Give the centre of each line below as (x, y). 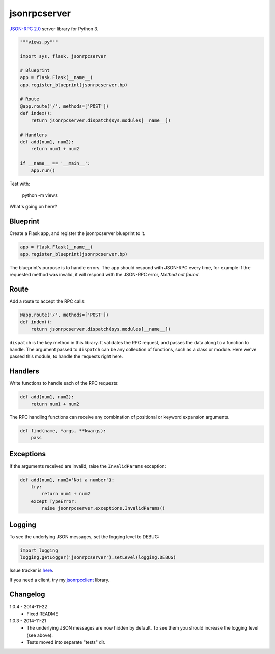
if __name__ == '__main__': (55, 163)
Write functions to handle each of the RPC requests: (64, 383)
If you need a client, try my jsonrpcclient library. (60, 580)
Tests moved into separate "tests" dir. (66, 642)
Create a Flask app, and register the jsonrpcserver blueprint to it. (77, 233)
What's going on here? (33, 207)
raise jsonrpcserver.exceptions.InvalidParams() (103, 508)
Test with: (20, 184)
